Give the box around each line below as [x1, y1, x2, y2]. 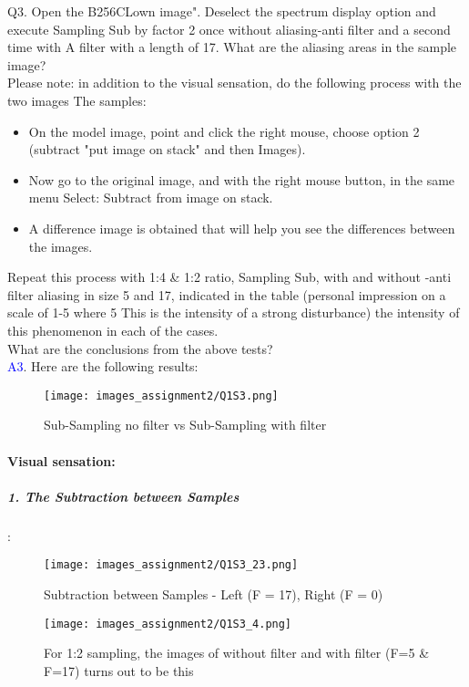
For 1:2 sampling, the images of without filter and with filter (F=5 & [44, 643, 430, 662]
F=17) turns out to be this [44, 661, 194, 680]
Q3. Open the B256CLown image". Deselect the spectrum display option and [7, 2, 436, 20]
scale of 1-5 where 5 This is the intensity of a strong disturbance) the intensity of [7, 303, 460, 322]
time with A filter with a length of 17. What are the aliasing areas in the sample [7, 37, 457, 57]
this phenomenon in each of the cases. [7, 320, 219, 339]
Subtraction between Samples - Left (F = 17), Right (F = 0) [44, 584, 383, 603]
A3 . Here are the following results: [7, 357, 199, 376]
